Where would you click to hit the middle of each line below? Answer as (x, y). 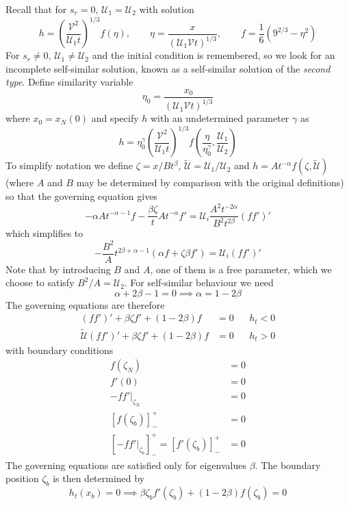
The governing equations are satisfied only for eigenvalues (126, 465)
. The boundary (288, 465)
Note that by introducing (58, 269)
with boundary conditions (60, 350)
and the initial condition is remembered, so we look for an (214, 55)
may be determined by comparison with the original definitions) (210, 182)
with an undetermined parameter (220, 118)
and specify (115, 118)
